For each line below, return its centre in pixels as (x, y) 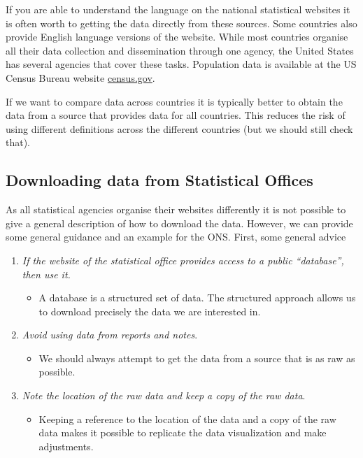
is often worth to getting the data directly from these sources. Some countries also (181, 23)
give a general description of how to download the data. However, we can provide (179, 223)
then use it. (46, 274)
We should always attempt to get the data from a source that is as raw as (197, 358)
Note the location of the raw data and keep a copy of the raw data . (164, 395)
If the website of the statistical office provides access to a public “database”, (183, 260)
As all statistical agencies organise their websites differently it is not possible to (176, 209)
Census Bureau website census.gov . (80, 77)
